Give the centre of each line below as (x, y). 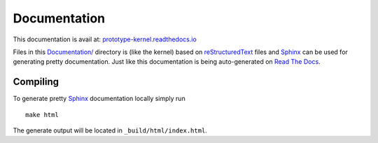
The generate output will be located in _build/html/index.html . (110, 130)
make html (42, 115)
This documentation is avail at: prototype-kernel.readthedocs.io (105, 39)
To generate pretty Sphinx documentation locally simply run (99, 99)
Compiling (36, 82)
